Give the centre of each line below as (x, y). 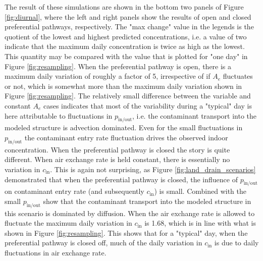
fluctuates (238, 76)
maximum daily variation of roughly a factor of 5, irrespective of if (108, 76)
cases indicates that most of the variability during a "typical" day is (148, 105)
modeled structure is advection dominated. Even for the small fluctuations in (124, 127)
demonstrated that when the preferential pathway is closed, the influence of (121, 179)
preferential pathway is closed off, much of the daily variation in (103, 243)
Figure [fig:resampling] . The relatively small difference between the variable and (128, 96)
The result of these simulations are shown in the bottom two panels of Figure (124, 7)
